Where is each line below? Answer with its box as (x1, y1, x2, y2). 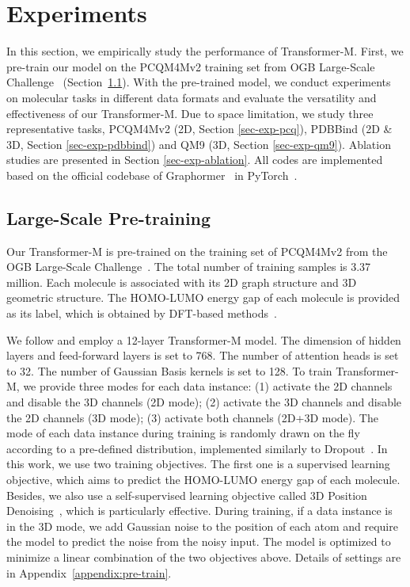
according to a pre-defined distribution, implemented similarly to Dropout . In (6, 440, 388, 456)
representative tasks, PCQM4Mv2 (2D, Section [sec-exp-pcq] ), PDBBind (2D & (6, 120, 393, 137)
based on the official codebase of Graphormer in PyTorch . (6, 166, 298, 183)
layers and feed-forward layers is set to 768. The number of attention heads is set (6, 347, 399, 364)
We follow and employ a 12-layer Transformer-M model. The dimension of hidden (6, 331, 401, 348)
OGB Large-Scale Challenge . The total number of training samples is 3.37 (6, 258, 371, 275)
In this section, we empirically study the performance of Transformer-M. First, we (6, 43, 404, 59)
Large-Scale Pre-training (6, 205, 211, 230)
